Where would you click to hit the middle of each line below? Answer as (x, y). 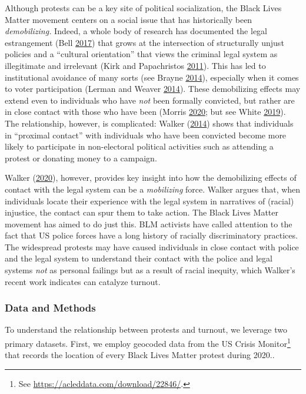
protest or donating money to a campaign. (81, 158)
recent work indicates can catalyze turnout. (83, 281)
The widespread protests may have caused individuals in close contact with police (152, 246)
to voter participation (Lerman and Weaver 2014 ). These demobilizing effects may (153, 89)
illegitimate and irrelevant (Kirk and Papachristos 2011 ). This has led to (135, 65)
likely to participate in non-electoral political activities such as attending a (139, 146)
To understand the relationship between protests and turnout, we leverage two (146, 330)
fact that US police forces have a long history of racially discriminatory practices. (151, 235)
